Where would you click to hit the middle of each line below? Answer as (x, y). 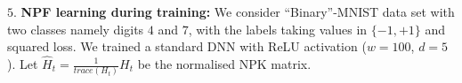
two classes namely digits (76, 29)
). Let (23, 64)
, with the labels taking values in (278, 29)
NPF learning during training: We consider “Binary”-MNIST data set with (238, 11)
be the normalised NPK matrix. (224, 64)
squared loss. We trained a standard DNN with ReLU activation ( (187, 46)
